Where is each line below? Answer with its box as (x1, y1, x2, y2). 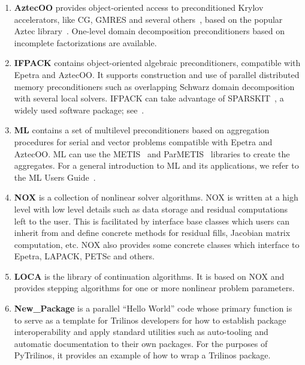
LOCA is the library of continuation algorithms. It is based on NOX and (14, 270, 285, 282)
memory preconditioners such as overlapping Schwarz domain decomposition (14, 80, 295, 92)
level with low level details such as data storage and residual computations (14, 202, 288, 215)
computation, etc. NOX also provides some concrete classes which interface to (14, 238, 300, 250)
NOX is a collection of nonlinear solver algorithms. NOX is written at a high (14, 191, 298, 204)
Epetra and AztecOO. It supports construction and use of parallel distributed (14, 68, 300, 80)
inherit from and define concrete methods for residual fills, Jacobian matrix (14, 226, 291, 239)
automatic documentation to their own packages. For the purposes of (14, 337, 268, 349)
